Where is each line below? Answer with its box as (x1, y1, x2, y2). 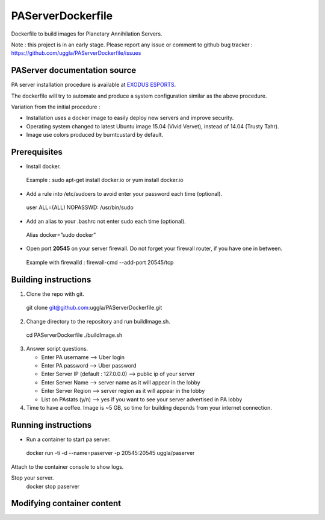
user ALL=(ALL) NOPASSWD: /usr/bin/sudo (26, 204, 134, 211)
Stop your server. (11, 474, 54, 481)
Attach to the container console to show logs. (11, 463, 124, 470)
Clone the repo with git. (26, 290, 84, 298)
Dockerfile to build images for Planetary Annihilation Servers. (11, 30, 162, 37)
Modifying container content (11, 498, 122, 509)
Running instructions (11, 419, 92, 430)
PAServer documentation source (11, 65, 137, 75)
